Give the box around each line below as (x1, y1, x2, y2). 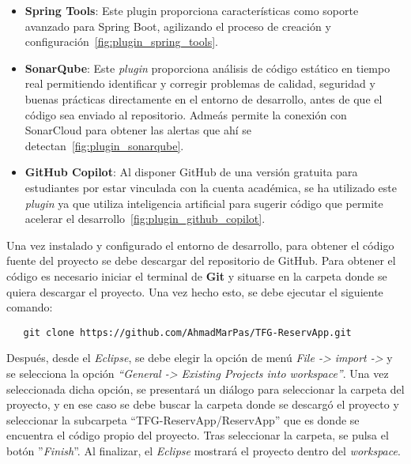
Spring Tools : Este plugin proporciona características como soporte (25, 2, 359, 18)
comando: (6, 299, 53, 315)
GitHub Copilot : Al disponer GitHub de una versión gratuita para (25, 164, 358, 180)
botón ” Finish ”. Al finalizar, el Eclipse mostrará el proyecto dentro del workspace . (6, 442, 401, 458)
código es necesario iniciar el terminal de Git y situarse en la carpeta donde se (6, 267, 387, 284)
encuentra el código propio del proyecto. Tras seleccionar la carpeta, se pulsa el (6, 427, 389, 443)
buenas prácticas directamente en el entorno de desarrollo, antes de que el (25, 90, 383, 107)
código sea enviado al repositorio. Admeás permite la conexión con (25, 106, 347, 123)
